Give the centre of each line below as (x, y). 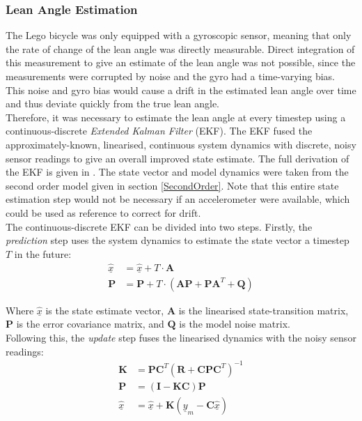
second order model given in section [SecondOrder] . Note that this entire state (172, 185)
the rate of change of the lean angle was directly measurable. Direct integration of (180, 48)
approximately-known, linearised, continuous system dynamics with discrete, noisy (181, 144)
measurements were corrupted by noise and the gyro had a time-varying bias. (171, 76)
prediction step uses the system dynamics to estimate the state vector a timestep (178, 240)
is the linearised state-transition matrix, (263, 310)
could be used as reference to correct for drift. (103, 212)
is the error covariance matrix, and (90, 324)
